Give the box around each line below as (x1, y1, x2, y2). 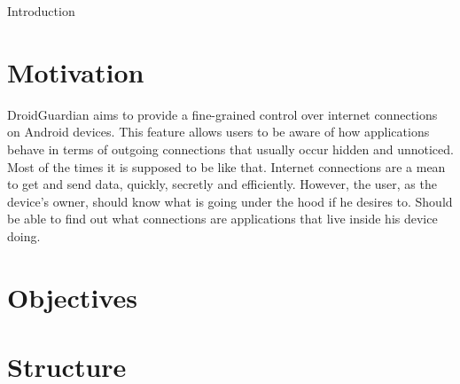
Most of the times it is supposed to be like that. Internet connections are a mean (7, 157, 446, 176)
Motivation (7, 53, 144, 90)
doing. (7, 226, 41, 245)
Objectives (7, 278, 137, 315)
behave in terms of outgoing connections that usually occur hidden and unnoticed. (7, 139, 454, 158)
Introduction (7, 2, 75, 20)
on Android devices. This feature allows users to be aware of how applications (7, 122, 430, 141)
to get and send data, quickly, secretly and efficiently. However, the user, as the (7, 175, 437, 193)
